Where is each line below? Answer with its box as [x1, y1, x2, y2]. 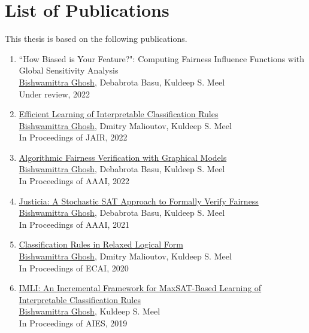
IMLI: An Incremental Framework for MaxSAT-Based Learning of [19, 282, 262, 294]
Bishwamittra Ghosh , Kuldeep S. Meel [19, 305, 160, 317]
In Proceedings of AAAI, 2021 [19, 218, 130, 230]
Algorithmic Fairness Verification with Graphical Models [19, 151, 227, 163]
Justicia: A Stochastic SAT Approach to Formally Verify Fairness [19, 194, 259, 207]
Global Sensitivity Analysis [19, 64, 119, 77]
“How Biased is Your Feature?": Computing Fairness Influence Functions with [19, 52, 305, 65]
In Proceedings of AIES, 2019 [19, 317, 128, 329]
